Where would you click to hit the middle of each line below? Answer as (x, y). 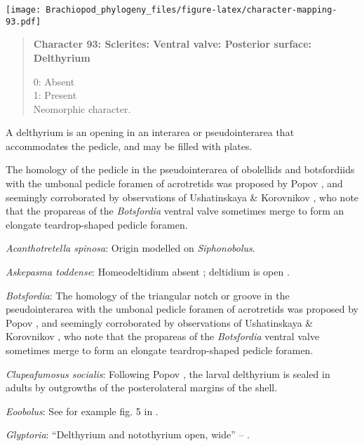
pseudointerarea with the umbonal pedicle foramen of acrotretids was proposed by (182, 309)
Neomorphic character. (82, 108)
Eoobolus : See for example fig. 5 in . (82, 411)
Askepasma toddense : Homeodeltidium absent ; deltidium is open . (148, 272)
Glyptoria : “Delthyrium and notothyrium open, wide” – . (128, 434)
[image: (23, 10)
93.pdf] (23, 21)
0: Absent (54, 81)
